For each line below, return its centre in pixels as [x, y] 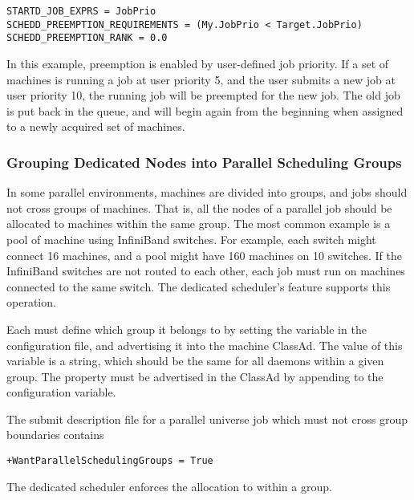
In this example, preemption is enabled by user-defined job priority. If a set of [198, 63]
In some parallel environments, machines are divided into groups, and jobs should [207, 192]
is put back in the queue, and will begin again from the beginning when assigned [205, 110]
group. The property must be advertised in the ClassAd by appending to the [195, 376]
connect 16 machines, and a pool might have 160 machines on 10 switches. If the [204, 255]
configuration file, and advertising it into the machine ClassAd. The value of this [205, 345]
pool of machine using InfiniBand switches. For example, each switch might [191, 239]
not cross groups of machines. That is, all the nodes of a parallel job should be [199, 207]
